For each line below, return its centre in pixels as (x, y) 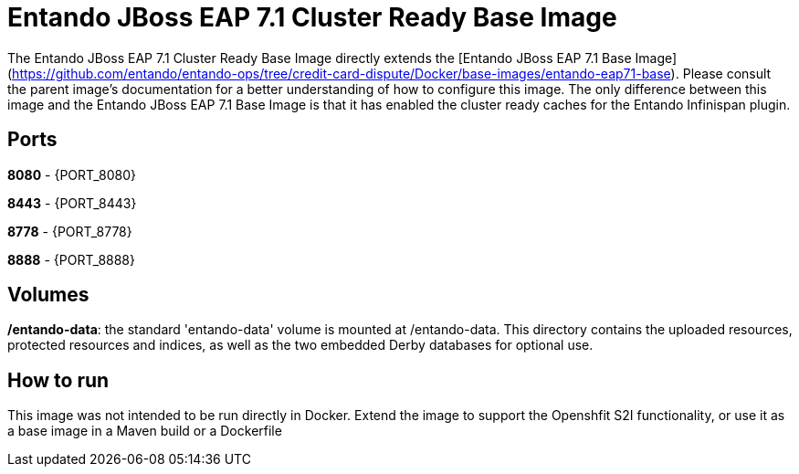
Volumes (48, 295)
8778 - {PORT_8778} (70, 231)
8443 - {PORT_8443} (72, 203)
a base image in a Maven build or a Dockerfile (145, 431)
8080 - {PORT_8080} (72, 174)
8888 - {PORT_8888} (71, 259)
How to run (58, 380)
